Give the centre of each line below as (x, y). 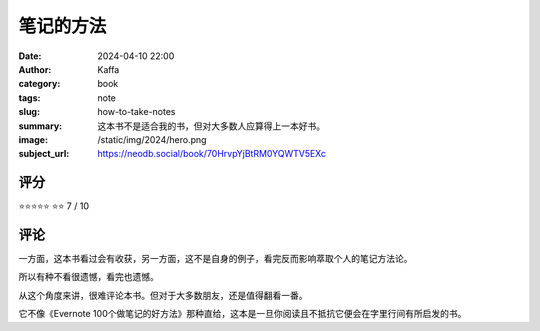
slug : (29, 112)
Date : (30, 56)
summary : (40, 126)
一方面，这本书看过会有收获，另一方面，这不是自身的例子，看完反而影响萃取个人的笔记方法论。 (215, 259)
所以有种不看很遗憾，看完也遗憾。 (88, 277)
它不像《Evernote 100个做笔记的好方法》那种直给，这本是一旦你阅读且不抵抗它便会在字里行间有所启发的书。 (242, 314)
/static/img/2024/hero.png (152, 139)
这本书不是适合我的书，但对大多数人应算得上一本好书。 (211, 126)
